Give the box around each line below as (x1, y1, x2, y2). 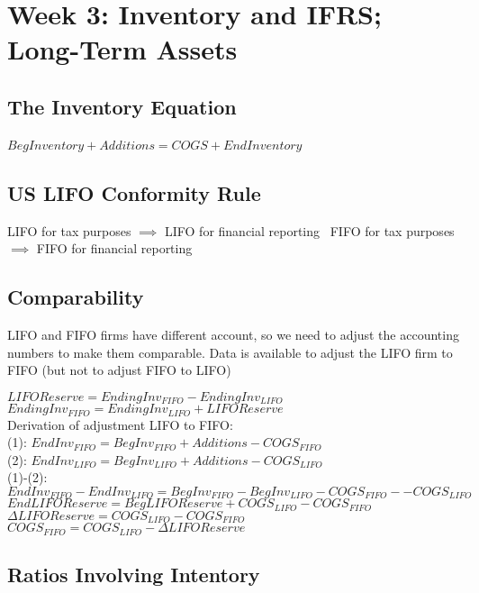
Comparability (7, 283, 144, 311)
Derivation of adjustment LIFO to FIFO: (7, 415, 233, 433)
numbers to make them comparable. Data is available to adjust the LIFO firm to (7, 342, 453, 361)
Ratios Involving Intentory (7, 561, 260, 588)
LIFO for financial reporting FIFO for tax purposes (164, 221, 455, 240)
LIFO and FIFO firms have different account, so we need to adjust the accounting (7, 324, 459, 343)
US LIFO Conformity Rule (7, 178, 261, 206)
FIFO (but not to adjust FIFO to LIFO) (7, 360, 231, 379)
